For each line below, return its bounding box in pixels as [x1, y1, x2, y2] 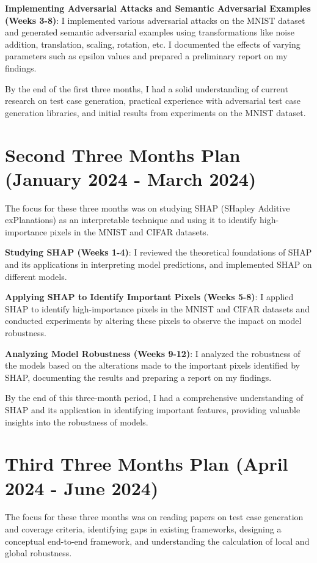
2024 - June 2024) [5, 475, 159, 500]
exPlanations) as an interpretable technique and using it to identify [5, 213, 257, 226]
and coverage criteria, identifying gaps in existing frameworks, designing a [5, 523, 282, 535]
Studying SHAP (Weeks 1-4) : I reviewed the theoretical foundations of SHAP [5, 246, 312, 259]
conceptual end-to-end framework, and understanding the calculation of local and [5, 534, 310, 547]
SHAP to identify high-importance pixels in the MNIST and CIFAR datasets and [5, 302, 310, 315]
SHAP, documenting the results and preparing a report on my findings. [5, 370, 272, 383]
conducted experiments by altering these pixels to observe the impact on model [5, 314, 302, 327]
